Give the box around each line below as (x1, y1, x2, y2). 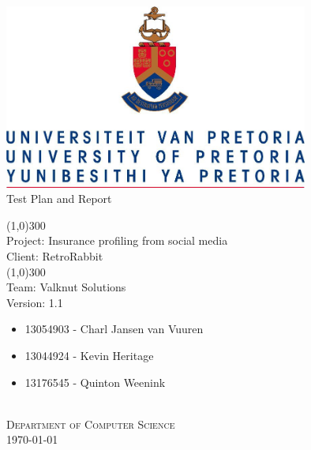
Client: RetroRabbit (6, 247, 103, 264)
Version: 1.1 (6, 294, 63, 310)
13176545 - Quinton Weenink (24, 373, 166, 390)
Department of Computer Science (6, 415, 175, 432)
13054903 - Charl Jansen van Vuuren (24, 321, 204, 337)
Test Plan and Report (6, 190, 112, 207)
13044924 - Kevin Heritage (24, 347, 154, 363)
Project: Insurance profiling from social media (6, 232, 228, 249)
